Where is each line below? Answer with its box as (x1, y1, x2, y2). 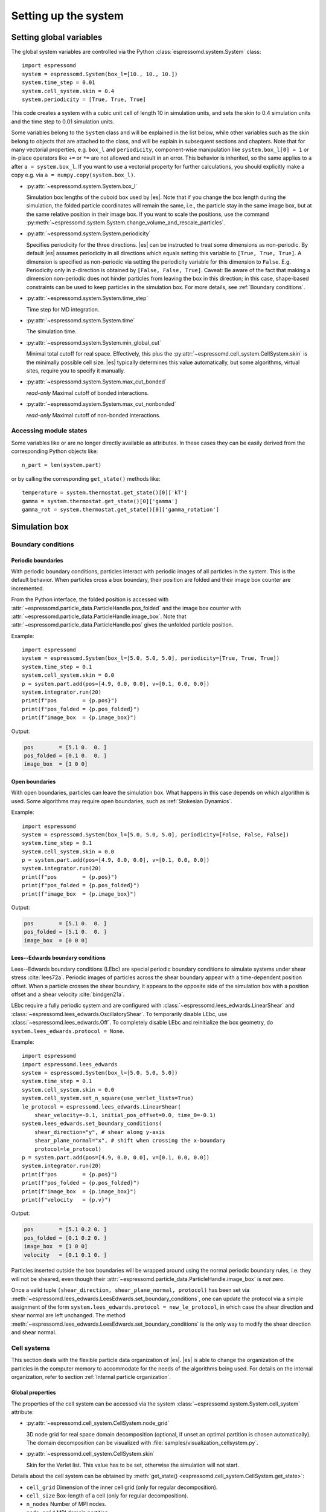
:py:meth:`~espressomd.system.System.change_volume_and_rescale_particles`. (26, 219, 226, 226)
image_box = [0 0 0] (24, 937, 88, 943)
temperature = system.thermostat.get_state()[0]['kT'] (22, 489, 188, 496)
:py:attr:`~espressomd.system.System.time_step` (26, 295, 149, 302)
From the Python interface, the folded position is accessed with (11, 596, 169, 603)
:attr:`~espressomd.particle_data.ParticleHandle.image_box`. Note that (11, 613, 187, 620)
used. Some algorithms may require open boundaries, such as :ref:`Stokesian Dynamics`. (11, 797, 232, 804)
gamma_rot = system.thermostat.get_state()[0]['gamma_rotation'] (22, 506, 220, 513)
